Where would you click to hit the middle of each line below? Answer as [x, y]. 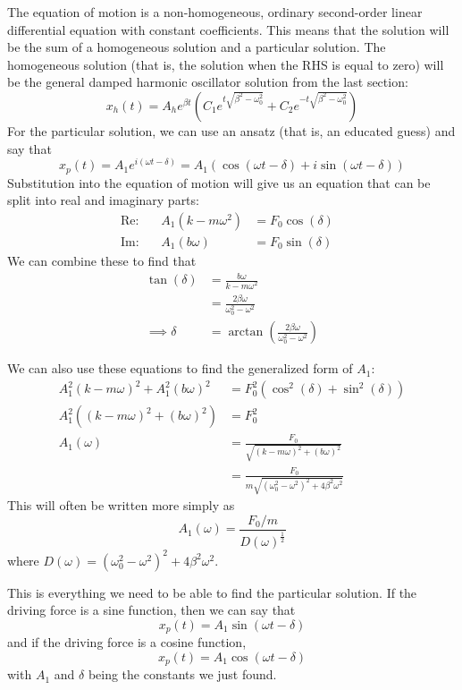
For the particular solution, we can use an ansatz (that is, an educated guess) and [231, 130]
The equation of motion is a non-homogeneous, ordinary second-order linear [215, 12]
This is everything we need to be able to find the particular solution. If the [212, 592]
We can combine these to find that [102, 260]
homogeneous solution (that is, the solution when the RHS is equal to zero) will [226, 64]
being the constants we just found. [182, 674]
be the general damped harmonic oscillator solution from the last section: [208, 82]
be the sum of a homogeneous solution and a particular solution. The [197, 47]
